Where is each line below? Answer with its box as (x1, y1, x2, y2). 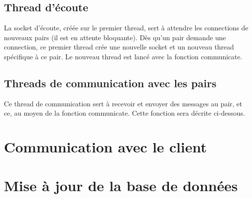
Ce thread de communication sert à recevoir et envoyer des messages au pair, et (4, 98, 243, 108)
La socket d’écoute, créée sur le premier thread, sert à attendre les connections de (4, 23, 249, 33)
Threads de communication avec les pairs (4, 75, 217, 90)
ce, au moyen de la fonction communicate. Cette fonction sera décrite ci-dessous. (4, 108, 245, 118)
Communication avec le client (4, 137, 207, 157)
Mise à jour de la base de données (4, 175, 238, 195)
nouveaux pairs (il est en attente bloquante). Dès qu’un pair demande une (4, 32, 226, 42)
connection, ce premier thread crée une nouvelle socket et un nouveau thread (4, 42, 234, 52)
